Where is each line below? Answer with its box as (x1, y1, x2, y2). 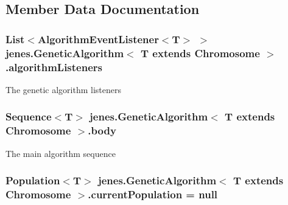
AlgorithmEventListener (37, 31, 159, 46)
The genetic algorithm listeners (5, 83, 121, 96)
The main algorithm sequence (5, 147, 116, 159)
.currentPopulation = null (88, 187, 218, 202)
